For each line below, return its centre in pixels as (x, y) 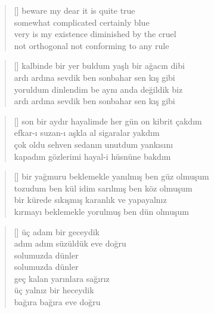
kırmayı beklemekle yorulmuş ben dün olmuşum (101, 211)
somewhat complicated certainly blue (82, 22)
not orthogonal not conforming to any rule (92, 45)
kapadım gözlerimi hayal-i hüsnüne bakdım (92, 156)
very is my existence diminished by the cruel (95, 34)
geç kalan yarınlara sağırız (62, 278)
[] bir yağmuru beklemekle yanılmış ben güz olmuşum (111, 176)
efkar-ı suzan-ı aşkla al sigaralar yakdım (87, 133)
